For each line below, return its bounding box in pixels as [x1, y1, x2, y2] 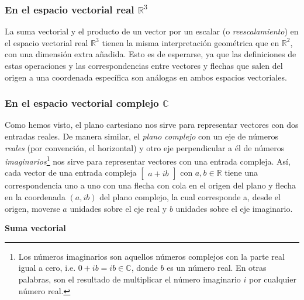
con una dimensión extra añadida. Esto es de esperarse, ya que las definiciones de [5, 48, 296, 60]
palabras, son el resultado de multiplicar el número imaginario [18, 273, 241, 285]
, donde [131, 261, 158, 274]
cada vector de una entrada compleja [5, 166, 137, 179]
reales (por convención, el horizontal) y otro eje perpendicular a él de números [5, 141, 285, 154]
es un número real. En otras [167, 261, 267, 274]
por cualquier [248, 273, 296, 285]
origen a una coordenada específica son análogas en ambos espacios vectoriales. [5, 71, 287, 83]
